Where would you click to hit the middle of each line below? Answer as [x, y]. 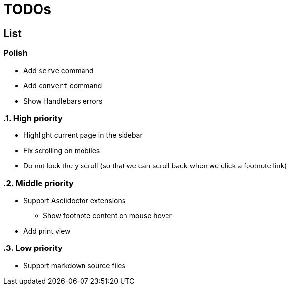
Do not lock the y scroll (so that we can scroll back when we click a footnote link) [155, 166]
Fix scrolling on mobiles [62, 151]
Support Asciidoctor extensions [75, 201]
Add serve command [59, 70]
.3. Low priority [33, 248]
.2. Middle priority [39, 183]
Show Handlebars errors [63, 101]
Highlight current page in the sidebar [83, 135]
